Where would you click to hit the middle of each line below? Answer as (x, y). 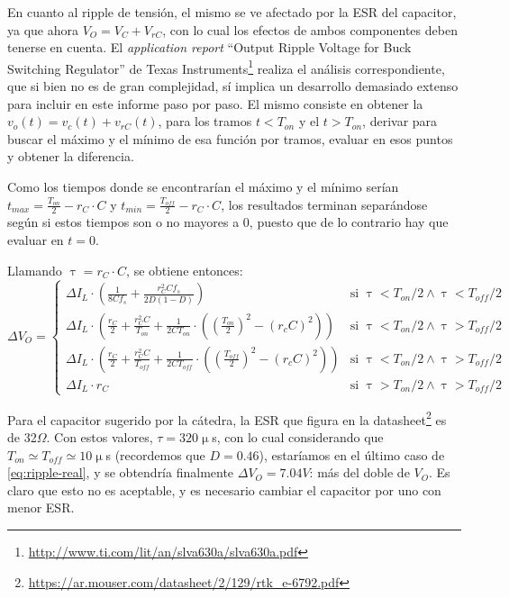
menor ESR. (41, 507)
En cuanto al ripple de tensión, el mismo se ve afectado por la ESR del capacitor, (232, 12)
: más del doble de (359, 472)
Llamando (35, 270)
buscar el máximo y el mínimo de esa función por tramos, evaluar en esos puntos (230, 138)
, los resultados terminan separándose (324, 204)
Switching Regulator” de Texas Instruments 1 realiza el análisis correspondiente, (226, 67)
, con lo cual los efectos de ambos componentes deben (310, 29)
